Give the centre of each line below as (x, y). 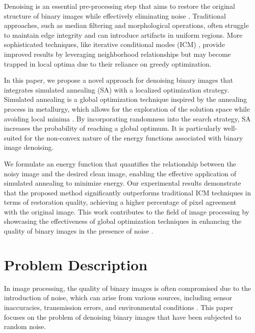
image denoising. (29, 147)
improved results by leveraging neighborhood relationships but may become (117, 54)
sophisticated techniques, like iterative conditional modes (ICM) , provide (115, 44)
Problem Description (76, 264)
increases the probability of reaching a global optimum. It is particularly (113, 128)
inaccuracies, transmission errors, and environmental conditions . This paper (119, 307)
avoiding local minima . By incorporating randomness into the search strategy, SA (127, 118)
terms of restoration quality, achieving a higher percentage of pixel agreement (120, 202)
